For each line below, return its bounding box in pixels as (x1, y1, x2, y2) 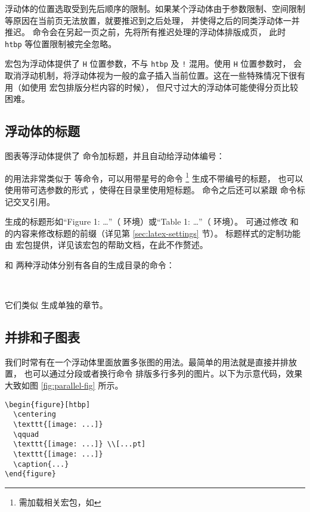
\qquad (13, 430, 39, 439)
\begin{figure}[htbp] (5, 400, 91, 409)
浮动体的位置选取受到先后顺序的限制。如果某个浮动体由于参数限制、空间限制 (5, 2, 305, 14)
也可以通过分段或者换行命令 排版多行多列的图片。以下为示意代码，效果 (24, 367, 303, 380)
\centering (13, 410, 56, 419)
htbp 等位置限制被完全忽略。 (5, 37, 117, 49)
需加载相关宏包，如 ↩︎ (18, 495, 101, 508)
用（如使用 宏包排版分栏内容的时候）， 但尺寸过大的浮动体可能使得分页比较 (5, 80, 299, 93)
